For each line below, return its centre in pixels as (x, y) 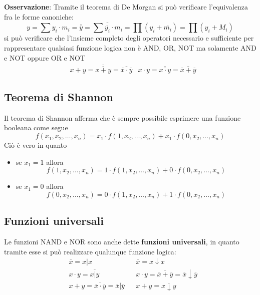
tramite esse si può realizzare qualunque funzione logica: (90, 251)
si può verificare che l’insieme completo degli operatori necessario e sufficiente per (129, 38)
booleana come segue (36, 127)
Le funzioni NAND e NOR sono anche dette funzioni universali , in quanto (122, 242)
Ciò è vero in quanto (36, 145)
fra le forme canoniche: (39, 16)
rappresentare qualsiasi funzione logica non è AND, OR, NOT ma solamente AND (130, 48)
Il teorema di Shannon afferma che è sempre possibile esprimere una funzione (122, 117)
